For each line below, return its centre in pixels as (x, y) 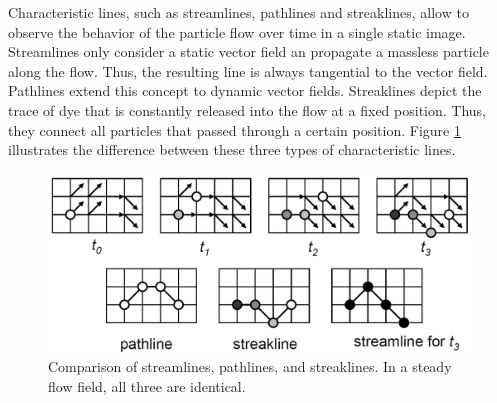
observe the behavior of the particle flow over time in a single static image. (237, 31)
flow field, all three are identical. (147, 385)
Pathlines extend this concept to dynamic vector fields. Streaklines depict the (245, 90)
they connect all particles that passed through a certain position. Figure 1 (234, 129)
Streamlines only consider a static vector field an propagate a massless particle (248, 51)
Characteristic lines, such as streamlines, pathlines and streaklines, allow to (238, 12)
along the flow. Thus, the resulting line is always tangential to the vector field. (248, 70)
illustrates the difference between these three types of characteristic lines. (232, 149)
